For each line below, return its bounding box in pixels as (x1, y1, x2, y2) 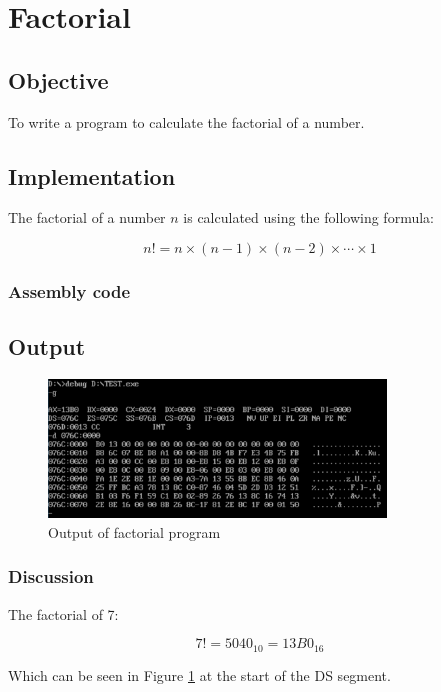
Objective (8, 64, 109, 95)
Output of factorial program (48, 521, 221, 542)
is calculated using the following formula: (183, 207, 434, 228)
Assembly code (8, 278, 131, 303)
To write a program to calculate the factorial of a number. (8, 111, 365, 132)
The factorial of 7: (8, 603, 119, 624)
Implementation (8, 160, 176, 191)
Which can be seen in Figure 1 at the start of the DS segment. (8, 664, 391, 685)
